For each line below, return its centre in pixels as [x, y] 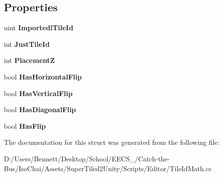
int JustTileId [27, 44]
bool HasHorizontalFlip [43, 76]
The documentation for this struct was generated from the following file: [112, 142]
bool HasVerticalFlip [38, 93]
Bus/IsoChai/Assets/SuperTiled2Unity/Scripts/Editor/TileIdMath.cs [108, 168]
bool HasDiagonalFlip [40, 109]
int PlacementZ [29, 60]
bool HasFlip [25, 126]
